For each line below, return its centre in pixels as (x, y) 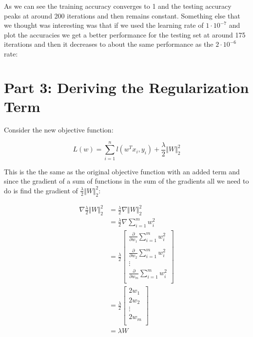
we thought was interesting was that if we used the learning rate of (104, 25)
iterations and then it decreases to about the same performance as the (109, 44)
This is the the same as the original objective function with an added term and (122, 171)
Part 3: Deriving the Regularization (126, 87)
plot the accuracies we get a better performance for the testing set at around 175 (125, 34)
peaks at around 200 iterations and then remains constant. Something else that (122, 15)
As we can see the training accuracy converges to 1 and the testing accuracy (118, 6)
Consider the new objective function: (59, 129)
